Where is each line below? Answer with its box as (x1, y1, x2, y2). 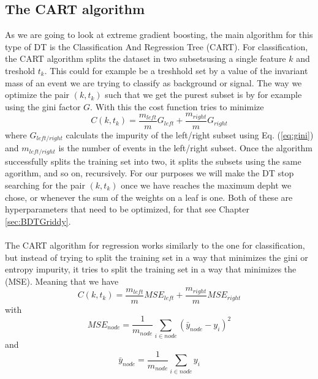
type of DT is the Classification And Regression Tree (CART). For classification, (5, 40, 308, 53)
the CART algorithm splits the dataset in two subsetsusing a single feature (5, 52, 286, 65)
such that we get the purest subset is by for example (105, 88, 302, 101)
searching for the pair (5, 178, 85, 191)
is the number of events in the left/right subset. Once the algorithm (58, 141, 313, 154)
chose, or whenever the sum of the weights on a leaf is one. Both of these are (5, 190, 293, 203)
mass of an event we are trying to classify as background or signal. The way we (5, 76, 302, 89)
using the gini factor (5, 100, 81, 113)
